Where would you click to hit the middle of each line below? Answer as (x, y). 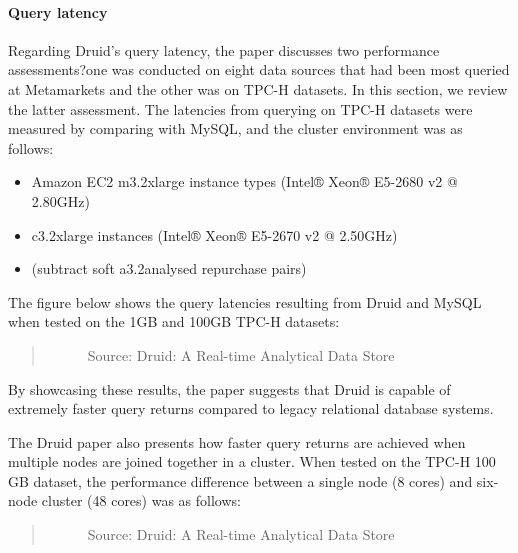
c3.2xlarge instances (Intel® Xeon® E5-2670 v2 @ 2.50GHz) (214, 234)
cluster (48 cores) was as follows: (141, 500)
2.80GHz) (60, 200)
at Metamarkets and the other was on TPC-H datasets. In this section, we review (258, 88)
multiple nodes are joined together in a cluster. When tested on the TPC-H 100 (252, 461)
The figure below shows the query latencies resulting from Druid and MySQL (245, 301)
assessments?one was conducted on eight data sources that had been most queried (259, 69)
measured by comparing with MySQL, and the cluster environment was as (235, 128)
